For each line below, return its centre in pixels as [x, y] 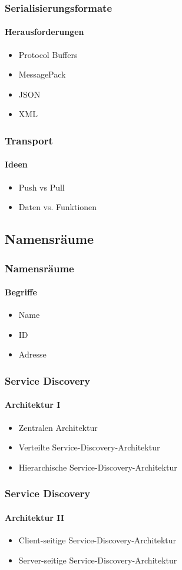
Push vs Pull [42, 187]
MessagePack [42, 74]
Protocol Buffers [48, 54]
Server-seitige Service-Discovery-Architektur [98, 560]
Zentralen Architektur [58, 427]
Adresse [32, 354]
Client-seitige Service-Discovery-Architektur [97, 540]
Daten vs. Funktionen [58, 207]
